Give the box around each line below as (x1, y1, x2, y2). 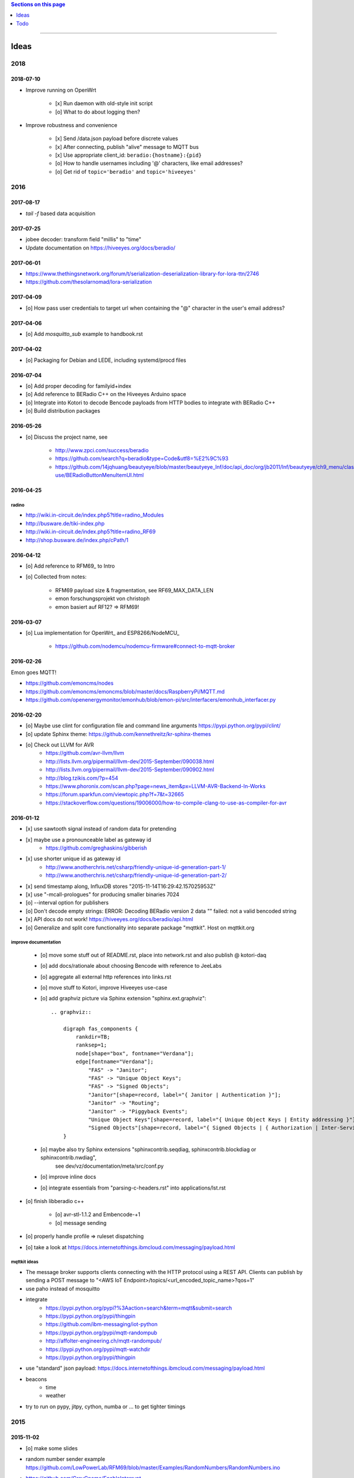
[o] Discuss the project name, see (25, 433, 108, 440)
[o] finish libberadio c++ (25, 1198, 85, 1205)
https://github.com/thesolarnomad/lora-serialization (25, 278, 152, 286)
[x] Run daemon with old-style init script (55, 100, 153, 107)
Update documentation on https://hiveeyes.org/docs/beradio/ (25, 244, 176, 251)
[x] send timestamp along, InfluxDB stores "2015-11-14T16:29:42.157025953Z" (25, 883, 216, 890)
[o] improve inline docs (40, 1174, 97, 1181)
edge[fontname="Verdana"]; (76, 1058, 154, 1065)
